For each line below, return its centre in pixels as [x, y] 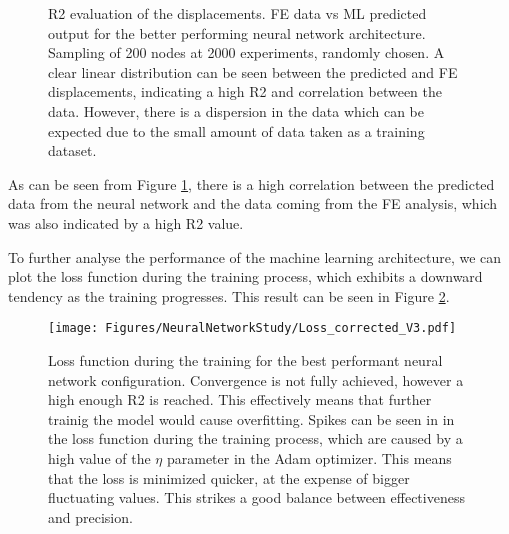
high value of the [99, 457]
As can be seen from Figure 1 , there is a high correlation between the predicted [251, 183]
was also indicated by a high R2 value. [126, 222]
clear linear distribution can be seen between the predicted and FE [253, 71]
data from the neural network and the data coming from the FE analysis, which [253, 203]
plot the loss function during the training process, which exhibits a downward [245, 276]
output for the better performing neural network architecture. [237, 32]
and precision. [90, 516]
